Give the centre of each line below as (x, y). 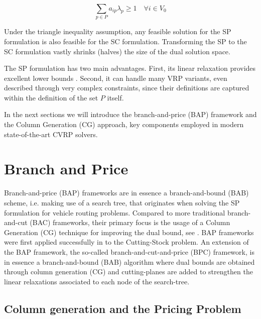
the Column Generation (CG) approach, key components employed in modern (124, 124)
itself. (115, 97)
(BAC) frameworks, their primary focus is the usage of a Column (130, 222)
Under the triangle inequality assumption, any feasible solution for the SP (118, 31)
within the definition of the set (51, 97)
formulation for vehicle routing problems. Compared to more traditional (115, 212)
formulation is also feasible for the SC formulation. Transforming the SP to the (125, 41)
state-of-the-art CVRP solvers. (51, 134)
